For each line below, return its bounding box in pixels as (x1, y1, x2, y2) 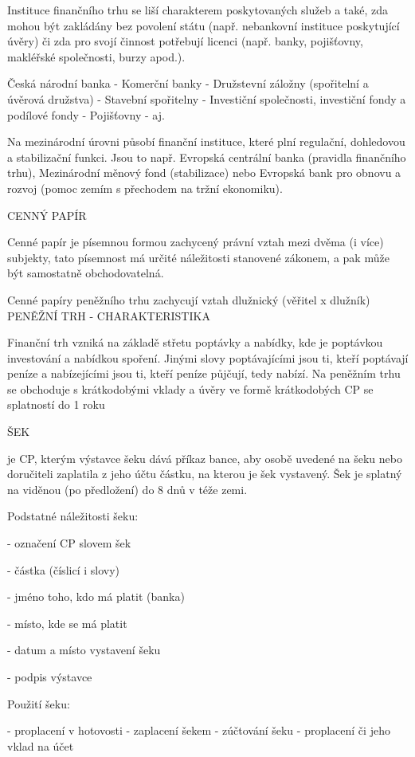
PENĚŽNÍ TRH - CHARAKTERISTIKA (7, 307, 210, 324)
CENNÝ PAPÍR (7, 206, 87, 223)
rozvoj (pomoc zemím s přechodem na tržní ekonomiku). (7, 179, 283, 196)
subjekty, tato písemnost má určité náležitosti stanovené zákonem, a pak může (7, 249, 390, 265)
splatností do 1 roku (7, 396, 105, 413)
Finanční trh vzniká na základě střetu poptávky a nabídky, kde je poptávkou (7, 334, 383, 351)
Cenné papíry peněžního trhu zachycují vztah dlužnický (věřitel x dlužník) (7, 291, 370, 308)
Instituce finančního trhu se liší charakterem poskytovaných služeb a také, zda (7, 2, 389, 18)
